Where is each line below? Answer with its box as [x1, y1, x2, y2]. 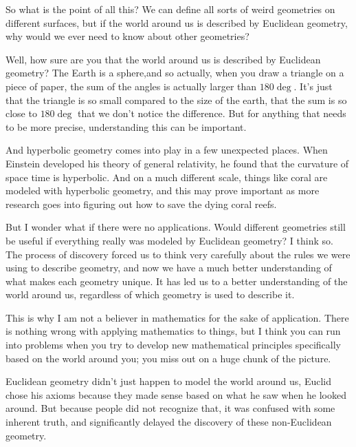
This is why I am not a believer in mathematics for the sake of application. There [5, 310, 349, 324]
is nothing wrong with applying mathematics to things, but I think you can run [5, 324, 341, 338]
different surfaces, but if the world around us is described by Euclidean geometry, [5, 15, 348, 30]
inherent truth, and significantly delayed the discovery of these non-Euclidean [5, 415, 332, 429]
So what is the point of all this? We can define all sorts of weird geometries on [5, 2, 335, 16]
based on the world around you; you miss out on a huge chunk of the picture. [5, 351, 331, 365]
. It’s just [293, 79, 333, 93]
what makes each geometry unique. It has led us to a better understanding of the [5, 273, 348, 288]
